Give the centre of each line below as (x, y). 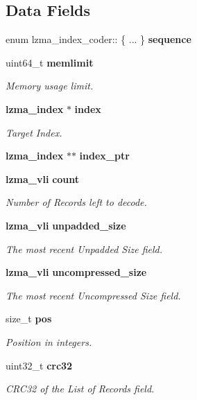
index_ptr (104, 156)
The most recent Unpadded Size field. (84, 249)
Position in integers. (49, 341)
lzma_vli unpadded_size (66, 225)
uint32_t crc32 (39, 365)
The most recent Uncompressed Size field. (93, 295)
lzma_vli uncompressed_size (76, 272)
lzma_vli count (43, 179)
